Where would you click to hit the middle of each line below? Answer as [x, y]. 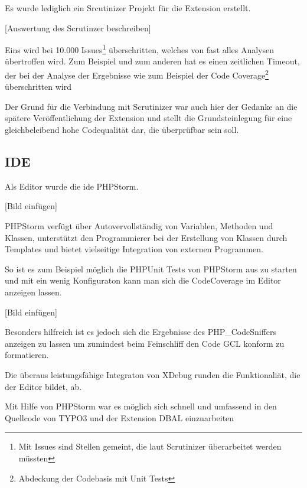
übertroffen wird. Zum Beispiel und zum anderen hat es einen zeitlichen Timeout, [152, 61]
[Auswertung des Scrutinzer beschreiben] [78, 27]
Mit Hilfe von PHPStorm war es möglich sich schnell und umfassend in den [141, 406]
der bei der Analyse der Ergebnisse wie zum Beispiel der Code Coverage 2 [137, 74]
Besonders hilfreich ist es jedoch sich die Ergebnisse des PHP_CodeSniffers [141, 332]
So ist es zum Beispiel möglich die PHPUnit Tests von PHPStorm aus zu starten [151, 269]
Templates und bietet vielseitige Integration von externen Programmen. [134, 249]
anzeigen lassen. [33, 292]
